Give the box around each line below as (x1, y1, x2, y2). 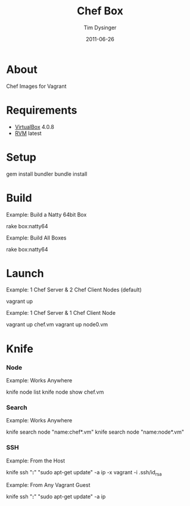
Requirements (6, 103, 77, 117)
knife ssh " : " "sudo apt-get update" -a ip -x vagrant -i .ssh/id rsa (6, 468, 162, 477)
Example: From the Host (6, 457, 66, 464)
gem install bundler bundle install (6, 170, 88, 177)
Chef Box (77, 4, 123, 18)
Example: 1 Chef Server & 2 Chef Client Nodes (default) (6, 286, 142, 293)
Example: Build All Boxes (6, 234, 67, 241)
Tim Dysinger (83, 24, 117, 31)
